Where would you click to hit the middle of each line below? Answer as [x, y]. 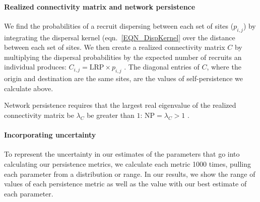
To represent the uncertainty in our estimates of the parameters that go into [122, 154]
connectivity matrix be [39, 115]
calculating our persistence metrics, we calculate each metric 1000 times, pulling [128, 163]
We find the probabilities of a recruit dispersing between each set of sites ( [119, 25]
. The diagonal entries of [162, 67]
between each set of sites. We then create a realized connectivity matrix [115, 47]
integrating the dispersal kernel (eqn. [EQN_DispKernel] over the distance [120, 37]
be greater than [111, 115]
